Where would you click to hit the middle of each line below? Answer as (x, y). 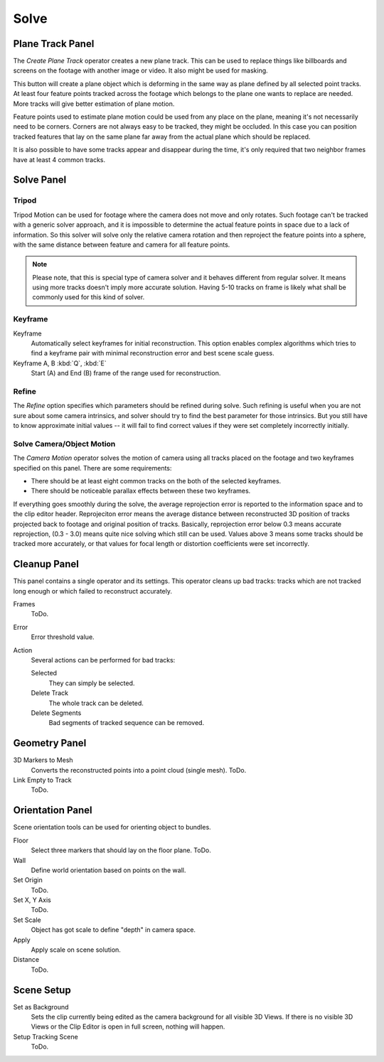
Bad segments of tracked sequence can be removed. (127, 723)
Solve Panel (40, 180)
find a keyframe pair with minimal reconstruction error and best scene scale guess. (153, 353)
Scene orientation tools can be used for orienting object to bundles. (112, 827)
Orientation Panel (53, 810)
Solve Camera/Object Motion (64, 444)
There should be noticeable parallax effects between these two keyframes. (141, 491)
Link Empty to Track (42, 780)
